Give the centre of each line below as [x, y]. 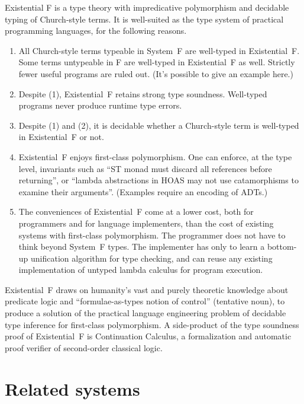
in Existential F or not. [61, 137]
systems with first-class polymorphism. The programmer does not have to [152, 235]
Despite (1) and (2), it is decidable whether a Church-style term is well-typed [159, 125]
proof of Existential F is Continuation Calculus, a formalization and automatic [148, 336]
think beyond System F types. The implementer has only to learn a [142, 246]
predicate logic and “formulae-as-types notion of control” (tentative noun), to [145, 301]
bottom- [282, 246]
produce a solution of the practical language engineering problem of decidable [145, 313]
